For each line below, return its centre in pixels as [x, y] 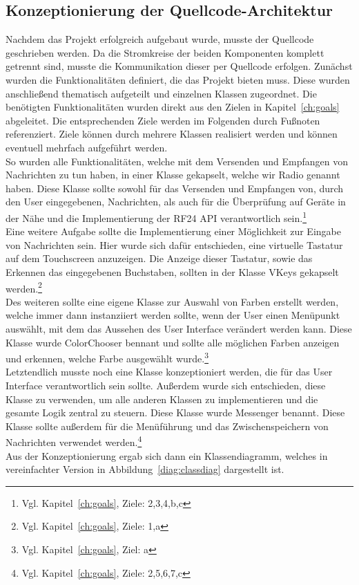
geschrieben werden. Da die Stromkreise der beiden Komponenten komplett [165, 52]
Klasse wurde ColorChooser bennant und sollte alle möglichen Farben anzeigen [173, 342]
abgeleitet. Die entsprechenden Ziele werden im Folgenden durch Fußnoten [163, 120]
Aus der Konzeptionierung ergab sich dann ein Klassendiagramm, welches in [167, 455]
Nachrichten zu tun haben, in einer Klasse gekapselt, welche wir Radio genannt [173, 175]
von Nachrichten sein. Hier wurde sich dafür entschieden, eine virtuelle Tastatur [174, 244]
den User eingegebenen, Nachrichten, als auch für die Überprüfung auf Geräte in [176, 202]
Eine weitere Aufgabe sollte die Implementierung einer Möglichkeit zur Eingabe [173, 231]
